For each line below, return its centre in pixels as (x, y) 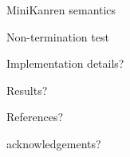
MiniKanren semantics (61, 10)
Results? (27, 90)
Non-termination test (58, 36)
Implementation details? (65, 63)
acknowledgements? (54, 143)
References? (35, 117)
